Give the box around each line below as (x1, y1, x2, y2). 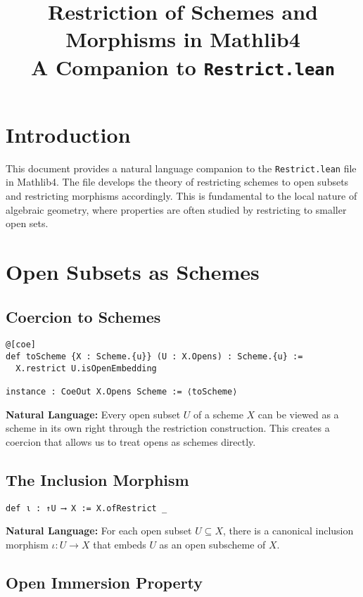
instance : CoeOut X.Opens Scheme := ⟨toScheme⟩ (6, 387, 238, 397)
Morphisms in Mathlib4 (65, 25, 300, 53)
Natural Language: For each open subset (6, 523, 192, 538)
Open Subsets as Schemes (6, 257, 260, 286)
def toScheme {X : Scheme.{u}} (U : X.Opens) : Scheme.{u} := (6, 352, 303, 362)
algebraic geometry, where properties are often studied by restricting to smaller (6, 202, 347, 217)
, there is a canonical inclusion (222, 523, 354, 538)
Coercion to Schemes (6, 305, 161, 327)
